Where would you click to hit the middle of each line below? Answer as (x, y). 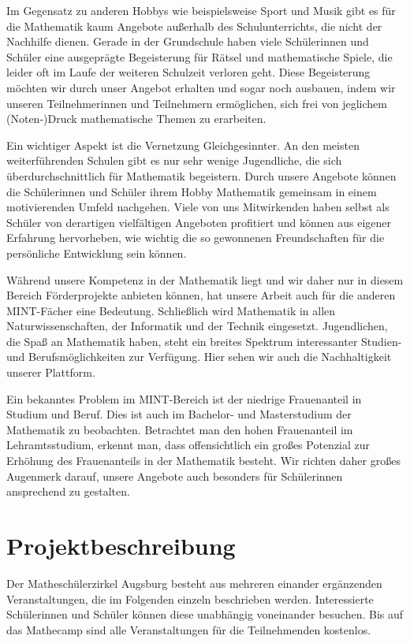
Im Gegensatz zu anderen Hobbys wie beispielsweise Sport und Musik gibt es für (201, 10)
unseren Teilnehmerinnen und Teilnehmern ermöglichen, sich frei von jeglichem (197, 103)
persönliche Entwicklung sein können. (97, 253)
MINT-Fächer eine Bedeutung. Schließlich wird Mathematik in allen (171, 310)
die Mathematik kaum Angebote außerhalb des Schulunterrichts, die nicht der (194, 26)
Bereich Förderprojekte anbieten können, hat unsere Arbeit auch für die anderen (201, 295)
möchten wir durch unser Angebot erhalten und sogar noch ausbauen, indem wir (201, 87)
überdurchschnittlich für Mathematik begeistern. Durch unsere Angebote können (201, 175)
